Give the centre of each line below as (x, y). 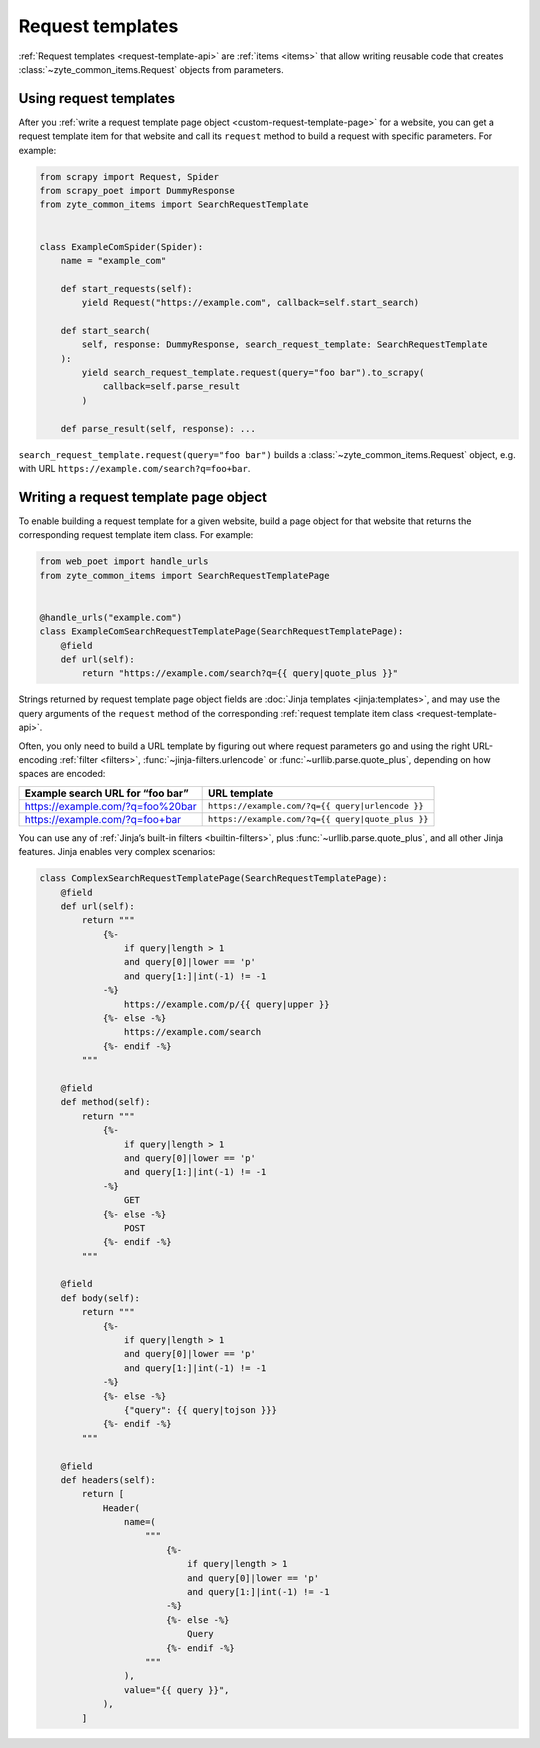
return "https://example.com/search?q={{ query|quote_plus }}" (240, 673)
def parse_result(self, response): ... (158, 428)
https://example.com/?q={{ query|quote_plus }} (318, 819)
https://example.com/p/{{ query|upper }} (226, 1004)
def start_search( (105, 330)
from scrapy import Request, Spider (129, 176)
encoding (38, 759)
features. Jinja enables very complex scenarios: (117, 852)
